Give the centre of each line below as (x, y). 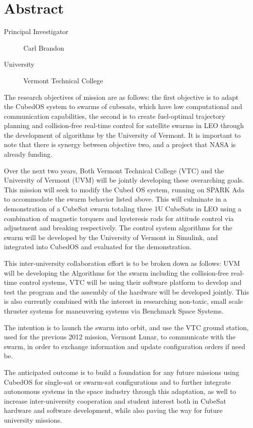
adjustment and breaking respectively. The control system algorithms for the (118, 228)
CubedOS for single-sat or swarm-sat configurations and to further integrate (117, 381)
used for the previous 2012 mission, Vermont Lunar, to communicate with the (120, 337)
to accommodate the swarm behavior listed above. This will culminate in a (115, 199)
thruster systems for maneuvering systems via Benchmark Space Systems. (114, 310)
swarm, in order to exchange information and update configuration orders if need (125, 346)
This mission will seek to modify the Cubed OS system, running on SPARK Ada (124, 189)
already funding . (28, 154)
